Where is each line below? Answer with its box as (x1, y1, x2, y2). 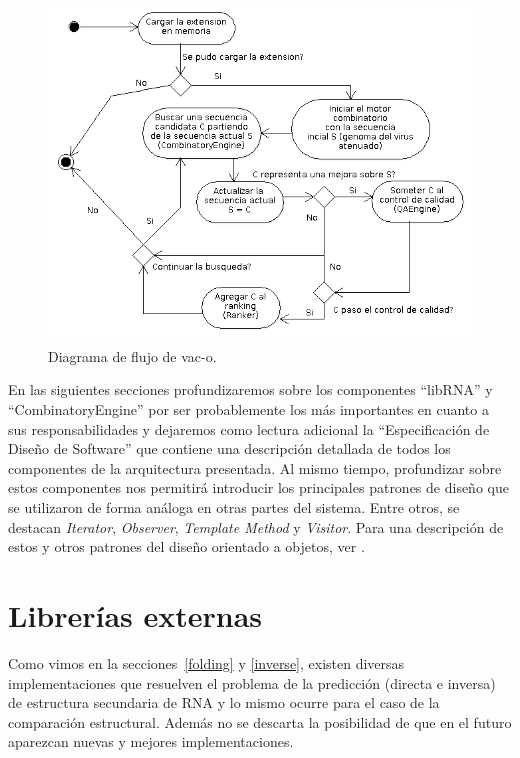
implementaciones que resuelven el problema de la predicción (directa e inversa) (8, 672, 496, 693)
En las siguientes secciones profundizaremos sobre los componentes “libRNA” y (8, 379, 493, 400)
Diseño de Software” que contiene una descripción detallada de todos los (8, 438, 451, 459)
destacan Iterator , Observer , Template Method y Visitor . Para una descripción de (8, 516, 504, 537)
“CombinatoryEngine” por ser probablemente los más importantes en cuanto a (8, 399, 489, 420)
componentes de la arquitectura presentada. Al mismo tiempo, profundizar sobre (8, 457, 502, 478)
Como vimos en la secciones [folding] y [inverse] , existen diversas (8, 652, 405, 673)
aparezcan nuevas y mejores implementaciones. (8, 731, 294, 752)
